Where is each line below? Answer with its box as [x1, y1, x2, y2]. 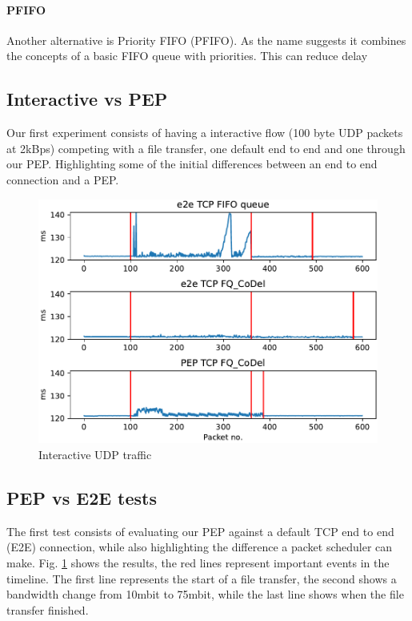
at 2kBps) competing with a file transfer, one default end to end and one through [6, 139, 406, 156]
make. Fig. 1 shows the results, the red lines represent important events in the [6, 554, 390, 571]
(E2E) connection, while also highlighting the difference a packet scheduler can [6, 538, 393, 555]
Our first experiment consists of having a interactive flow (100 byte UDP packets [6, 124, 403, 141]
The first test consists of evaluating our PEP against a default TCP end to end [6, 522, 394, 539]
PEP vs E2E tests [6, 486, 158, 510]
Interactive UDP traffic [38, 446, 152, 463]
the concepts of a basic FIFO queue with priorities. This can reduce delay [6, 47, 368, 64]
